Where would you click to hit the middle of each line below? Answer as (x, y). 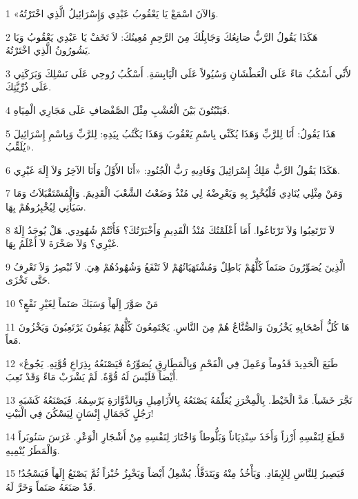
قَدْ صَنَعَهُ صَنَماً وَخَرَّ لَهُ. (51, 486)
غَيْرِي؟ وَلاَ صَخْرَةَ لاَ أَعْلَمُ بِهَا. (62, 243)
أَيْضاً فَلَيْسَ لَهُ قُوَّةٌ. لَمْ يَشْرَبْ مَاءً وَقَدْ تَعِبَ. (92, 376)
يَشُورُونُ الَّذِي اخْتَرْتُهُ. (48, 50)
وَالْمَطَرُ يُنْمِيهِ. (33, 450)
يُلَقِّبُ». (20, 147)
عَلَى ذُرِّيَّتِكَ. (29, 87)
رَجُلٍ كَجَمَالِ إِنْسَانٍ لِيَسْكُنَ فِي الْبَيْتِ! (80, 413)
